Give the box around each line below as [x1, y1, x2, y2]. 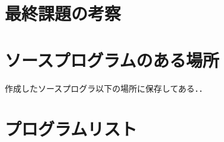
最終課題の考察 [5, 1, 121, 25]
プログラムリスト [5, 117, 137, 141]
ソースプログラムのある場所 [5, 47, 219, 72]
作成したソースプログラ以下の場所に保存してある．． [5, 82, 207, 94]
